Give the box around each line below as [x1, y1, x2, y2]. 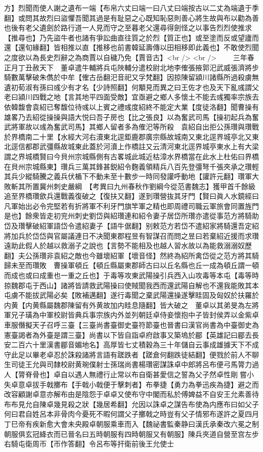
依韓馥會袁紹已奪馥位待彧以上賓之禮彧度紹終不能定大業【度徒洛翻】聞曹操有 [4, 101, 259, 112]
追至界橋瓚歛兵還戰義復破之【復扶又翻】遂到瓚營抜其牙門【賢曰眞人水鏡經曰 [4, 191, 259, 201]
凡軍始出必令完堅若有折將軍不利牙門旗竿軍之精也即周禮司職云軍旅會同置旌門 [4, 200, 259, 211]
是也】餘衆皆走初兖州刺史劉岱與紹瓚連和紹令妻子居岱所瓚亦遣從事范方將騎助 [4, 210, 259, 221]
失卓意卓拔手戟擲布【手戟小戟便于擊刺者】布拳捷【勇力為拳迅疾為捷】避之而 [4, 379, 259, 389]
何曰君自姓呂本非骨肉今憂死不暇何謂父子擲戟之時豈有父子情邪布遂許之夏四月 [4, 409, 259, 419]
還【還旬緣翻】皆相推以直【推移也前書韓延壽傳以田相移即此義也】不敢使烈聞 [4, 42, 259, 53]
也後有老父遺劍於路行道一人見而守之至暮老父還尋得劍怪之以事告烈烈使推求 [4, 22, 252, 33]
